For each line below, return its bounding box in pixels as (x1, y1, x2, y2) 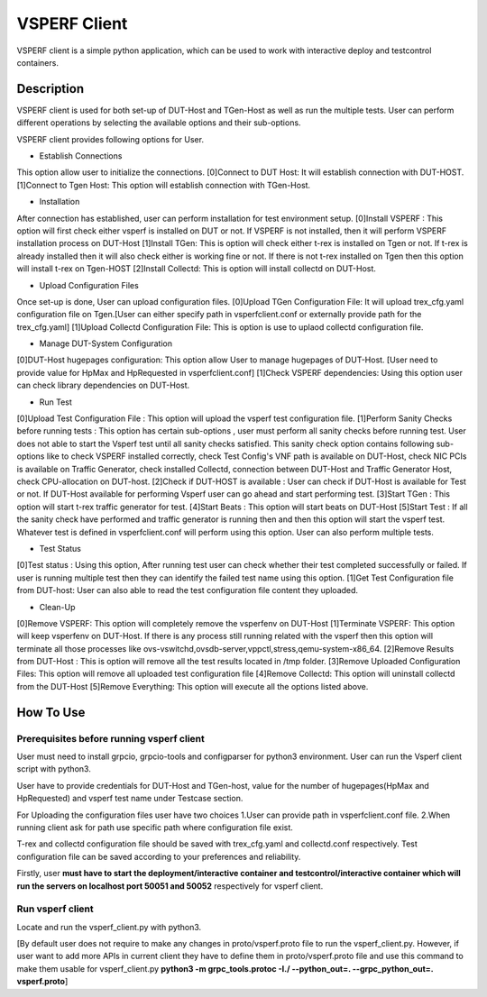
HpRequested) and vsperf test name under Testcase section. (16, 793, 243, 804)
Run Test (39, 397, 72, 407)
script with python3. (16, 764, 92, 774)
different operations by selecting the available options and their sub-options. (16, 117, 301, 128)
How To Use (16, 704, 86, 720)
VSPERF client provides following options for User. (16, 133, 205, 144)
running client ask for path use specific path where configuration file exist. (16, 821, 293, 833)
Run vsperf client (16, 902, 94, 915)
